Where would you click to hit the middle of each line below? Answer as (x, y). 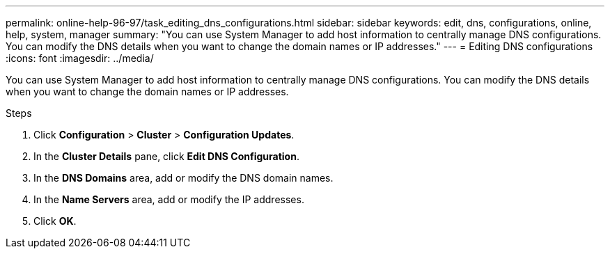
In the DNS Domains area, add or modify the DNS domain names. (183, 178)
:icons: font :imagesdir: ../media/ (80, 58)
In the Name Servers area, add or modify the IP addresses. (169, 199)
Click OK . (55, 221)
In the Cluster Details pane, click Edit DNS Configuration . (166, 156)
